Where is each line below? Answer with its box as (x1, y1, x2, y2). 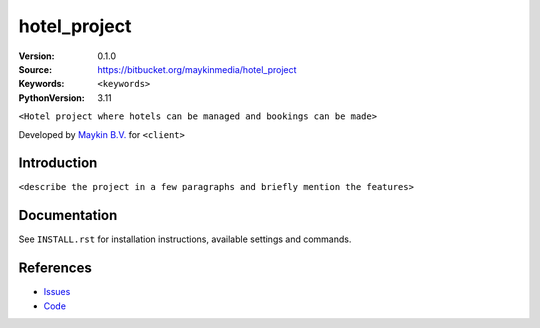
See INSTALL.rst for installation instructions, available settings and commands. (18, 233, 352, 245)
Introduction (18, 155, 98, 172)
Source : (18, 63, 53, 75)
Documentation (18, 207, 118, 224)
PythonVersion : (18, 91, 85, 104)
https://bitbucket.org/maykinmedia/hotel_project (97, 63, 297, 75)
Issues (43, 286, 71, 298)
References (18, 260, 92, 277)
